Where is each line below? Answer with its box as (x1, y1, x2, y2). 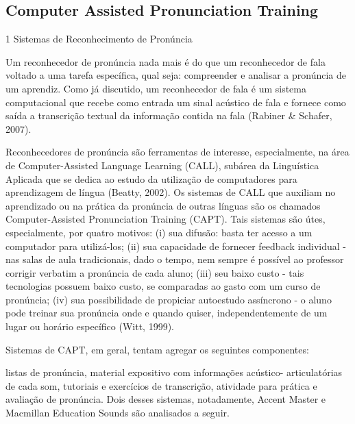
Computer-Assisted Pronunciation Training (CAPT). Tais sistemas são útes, (5, 212, 326, 226)
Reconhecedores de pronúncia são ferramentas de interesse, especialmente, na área (5, 145, 350, 159)
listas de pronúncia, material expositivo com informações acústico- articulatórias (5, 365, 343, 379)
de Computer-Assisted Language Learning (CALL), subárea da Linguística (5, 158, 319, 172)
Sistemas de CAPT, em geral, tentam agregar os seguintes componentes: (5, 342, 309, 356)
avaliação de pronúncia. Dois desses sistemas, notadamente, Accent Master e (5, 392, 326, 406)
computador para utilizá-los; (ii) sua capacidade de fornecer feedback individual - (5, 238, 346, 253)
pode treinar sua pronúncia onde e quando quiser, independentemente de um (5, 305, 328, 320)
